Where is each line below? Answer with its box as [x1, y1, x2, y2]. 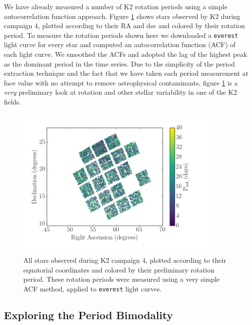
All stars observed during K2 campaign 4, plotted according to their [23, 255, 226, 265]
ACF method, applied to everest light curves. [23, 283, 162, 293]
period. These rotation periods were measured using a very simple [23, 274, 220, 284]
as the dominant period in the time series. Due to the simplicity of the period [4, 58, 235, 68]
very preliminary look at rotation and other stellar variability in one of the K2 [4, 87, 237, 97]
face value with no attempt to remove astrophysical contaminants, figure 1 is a [4, 77, 238, 87]
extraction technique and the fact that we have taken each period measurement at [4, 68, 249, 78]
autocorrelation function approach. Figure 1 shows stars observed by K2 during [4, 11, 240, 21]
